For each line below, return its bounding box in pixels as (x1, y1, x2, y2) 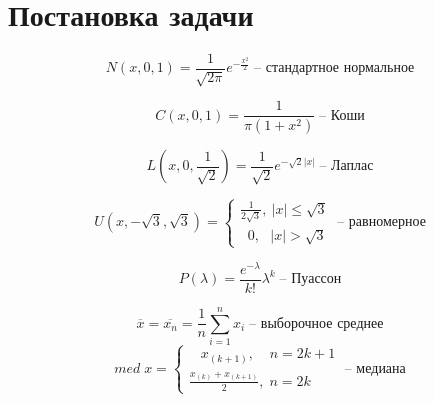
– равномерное (337, 215, 426, 230)
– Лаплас (319, 159, 374, 174)
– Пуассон (279, 272, 342, 287)
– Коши (319, 108, 365, 123)
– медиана (344, 361, 406, 376)
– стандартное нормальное (254, 61, 415, 76)
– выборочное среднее (249, 316, 384, 331)
